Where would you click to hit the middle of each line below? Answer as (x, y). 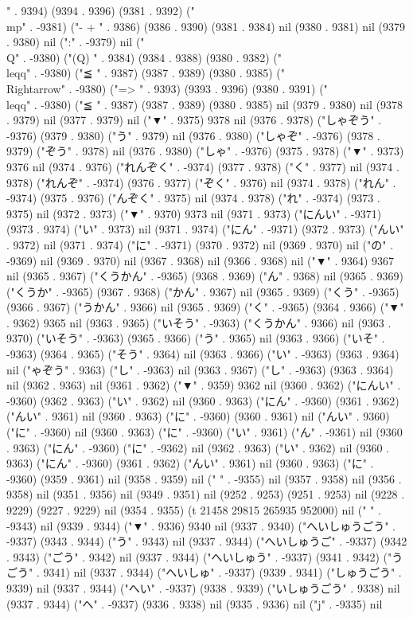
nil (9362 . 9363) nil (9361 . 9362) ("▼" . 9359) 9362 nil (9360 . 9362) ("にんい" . (204, 385)
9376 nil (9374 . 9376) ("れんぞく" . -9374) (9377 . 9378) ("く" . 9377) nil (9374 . (203, 166)
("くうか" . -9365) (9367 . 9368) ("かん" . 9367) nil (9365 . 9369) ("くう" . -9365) (203, 291)
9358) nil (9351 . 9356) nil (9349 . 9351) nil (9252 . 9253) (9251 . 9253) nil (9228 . (206, 494)
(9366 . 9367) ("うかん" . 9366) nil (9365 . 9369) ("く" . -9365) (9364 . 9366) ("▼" (205, 307)
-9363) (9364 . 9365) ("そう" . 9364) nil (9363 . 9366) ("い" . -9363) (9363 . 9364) (203, 354)
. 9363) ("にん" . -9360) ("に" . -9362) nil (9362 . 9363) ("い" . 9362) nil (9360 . (198, 447)
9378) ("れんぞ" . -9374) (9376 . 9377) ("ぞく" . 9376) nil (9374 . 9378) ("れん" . (201, 182)
